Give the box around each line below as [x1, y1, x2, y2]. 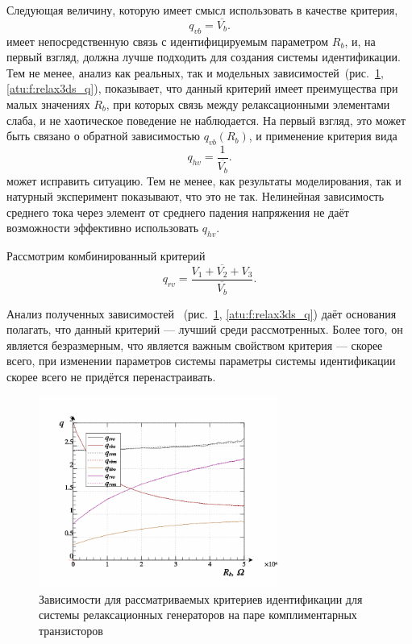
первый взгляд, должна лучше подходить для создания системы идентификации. [6, 48, 401, 65]
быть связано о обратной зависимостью [6, 127, 201, 144]
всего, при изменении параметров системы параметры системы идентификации [6, 352, 396, 369]
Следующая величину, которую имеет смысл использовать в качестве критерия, [6, 2, 398, 18]
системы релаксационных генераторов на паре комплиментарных [39, 606, 357, 623]
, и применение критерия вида [248, 127, 397, 144]
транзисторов [39, 621, 103, 638]
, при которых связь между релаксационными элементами [106, 95, 390, 112]
